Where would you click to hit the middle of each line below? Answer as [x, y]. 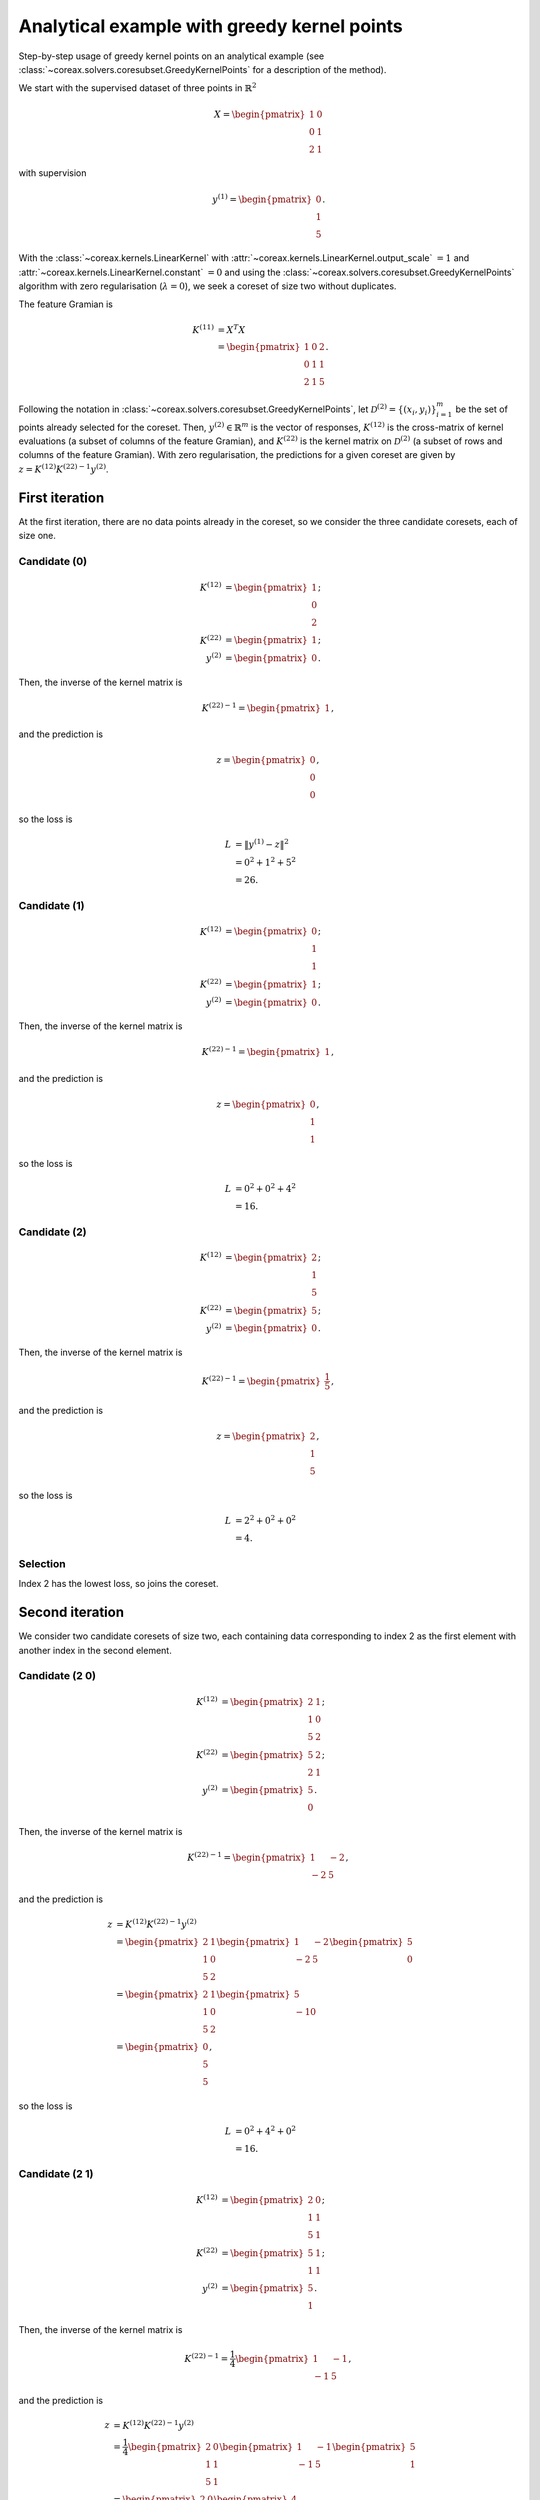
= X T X [231, 328]
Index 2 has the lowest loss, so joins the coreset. [118, 1584]
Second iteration [71, 1612]
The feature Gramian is [66, 304]
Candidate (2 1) [56, 2174]
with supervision [52, 173]
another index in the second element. [95, 1650]
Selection [42, 1563]
